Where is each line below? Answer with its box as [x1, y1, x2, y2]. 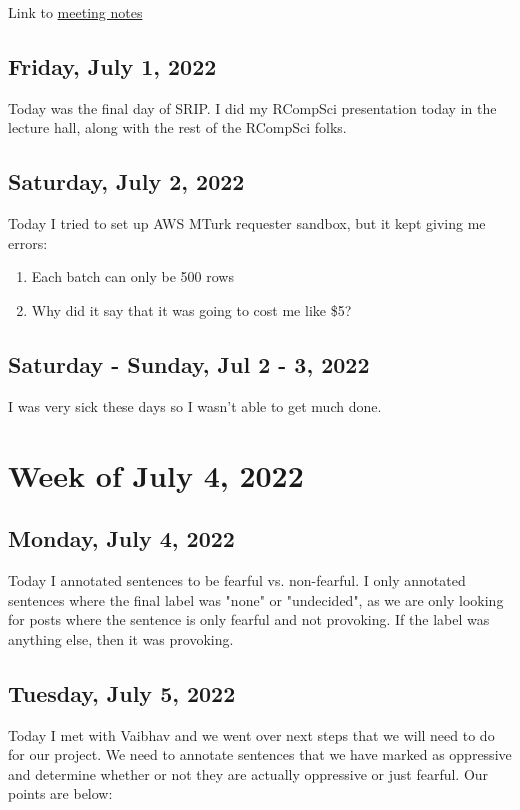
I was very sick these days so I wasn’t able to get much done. [8, 395, 382, 416]
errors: [8, 232, 48, 253]
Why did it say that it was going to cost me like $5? [31, 299, 352, 320]
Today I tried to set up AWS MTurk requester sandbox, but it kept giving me [8, 213, 486, 234]
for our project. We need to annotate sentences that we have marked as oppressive [8, 744, 512, 765]
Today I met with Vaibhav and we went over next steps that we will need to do [8, 724, 495, 745]
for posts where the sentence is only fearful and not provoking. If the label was [8, 609, 490, 630]
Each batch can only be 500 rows [31, 266, 234, 287]
